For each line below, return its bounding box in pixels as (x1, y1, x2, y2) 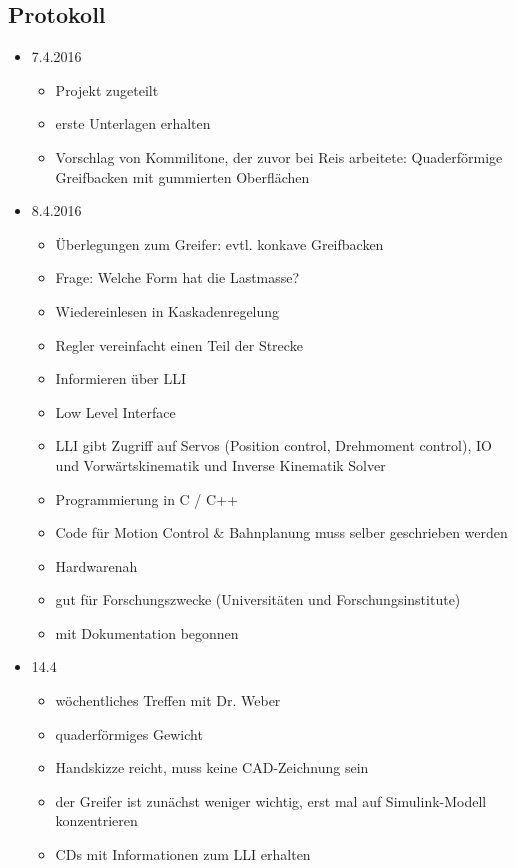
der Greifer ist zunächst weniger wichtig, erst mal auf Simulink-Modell (55, 790, 487, 811)
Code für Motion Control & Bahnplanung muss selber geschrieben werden (55, 522, 508, 543)
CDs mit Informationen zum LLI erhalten (55, 844, 311, 865)
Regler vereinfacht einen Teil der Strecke (55, 334, 303, 355)
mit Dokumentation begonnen (55, 622, 239, 643)
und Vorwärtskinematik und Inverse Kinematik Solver (55, 454, 386, 475)
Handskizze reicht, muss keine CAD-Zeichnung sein (55, 757, 369, 778)
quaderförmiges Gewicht (55, 723, 203, 744)
